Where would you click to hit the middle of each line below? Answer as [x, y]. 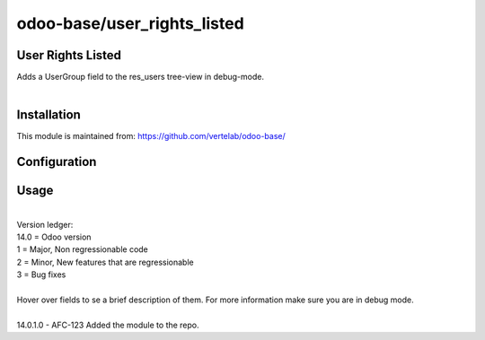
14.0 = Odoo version [54, 237]
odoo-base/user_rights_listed [130, 23]
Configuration [57, 162]
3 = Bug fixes [41, 275]
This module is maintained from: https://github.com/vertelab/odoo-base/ [151, 136]
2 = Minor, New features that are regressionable [105, 262]
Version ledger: [45, 224]
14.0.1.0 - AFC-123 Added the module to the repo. [108, 325]
